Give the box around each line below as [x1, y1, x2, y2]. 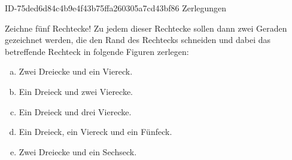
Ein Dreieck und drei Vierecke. [19, 105, 132, 118]
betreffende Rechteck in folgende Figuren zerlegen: [5, 45, 189, 57]
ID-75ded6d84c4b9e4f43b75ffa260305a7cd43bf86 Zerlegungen [5, 2, 227, 14]
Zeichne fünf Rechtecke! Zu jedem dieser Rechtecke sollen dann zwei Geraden [5, 21, 287, 34]
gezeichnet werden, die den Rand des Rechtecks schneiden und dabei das [5, 33, 271, 46]
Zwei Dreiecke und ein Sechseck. [19, 145, 137, 158]
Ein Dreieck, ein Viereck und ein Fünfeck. [19, 125, 172, 138]
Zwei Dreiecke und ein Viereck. [19, 65, 133, 78]
